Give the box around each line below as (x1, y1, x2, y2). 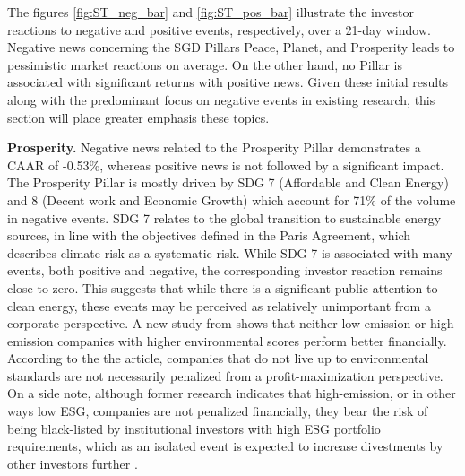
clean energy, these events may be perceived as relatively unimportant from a (7, 296, 431, 315)
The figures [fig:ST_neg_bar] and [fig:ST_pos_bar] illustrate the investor (7, 3, 415, 21)
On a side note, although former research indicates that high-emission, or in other (7, 384, 456, 402)
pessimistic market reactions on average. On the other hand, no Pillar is (7, 55, 402, 74)
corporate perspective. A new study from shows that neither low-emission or (7, 314, 426, 333)
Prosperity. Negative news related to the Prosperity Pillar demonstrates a (7, 138, 421, 157)
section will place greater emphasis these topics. (7, 108, 270, 126)
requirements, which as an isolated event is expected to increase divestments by (7, 437, 443, 455)
